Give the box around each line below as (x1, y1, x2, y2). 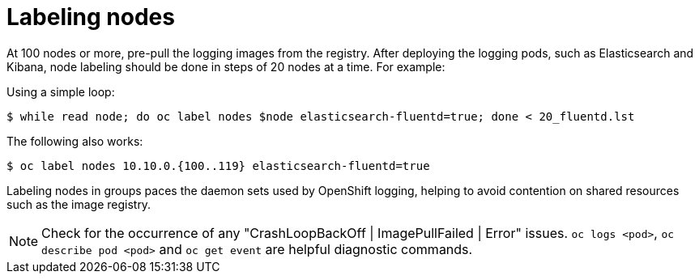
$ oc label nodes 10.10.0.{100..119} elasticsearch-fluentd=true (6, 159, 430, 172)
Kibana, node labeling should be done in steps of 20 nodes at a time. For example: (6, 59, 445, 74)
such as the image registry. (6, 197, 151, 211)
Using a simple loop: (6, 84, 115, 99)
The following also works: (6, 134, 143, 148)
